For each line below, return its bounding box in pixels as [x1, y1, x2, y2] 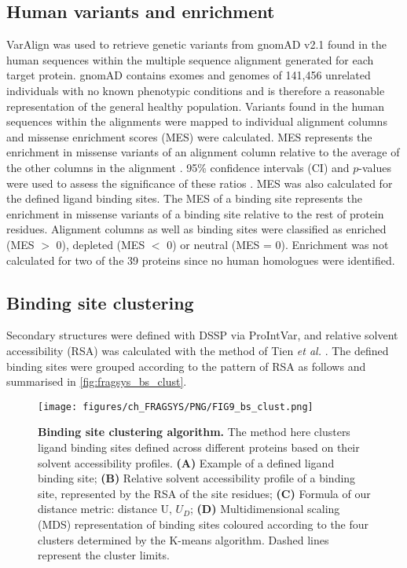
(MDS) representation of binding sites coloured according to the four [38, 515, 369, 532]
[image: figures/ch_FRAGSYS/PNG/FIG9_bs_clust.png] [38, 401, 313, 412]
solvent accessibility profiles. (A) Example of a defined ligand [38, 454, 335, 471]
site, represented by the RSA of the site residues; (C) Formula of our [38, 485, 371, 501]
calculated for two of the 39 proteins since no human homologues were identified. [6, 251, 395, 268]
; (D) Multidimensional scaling [190, 500, 340, 517]
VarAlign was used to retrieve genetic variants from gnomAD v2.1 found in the [6, 36, 387, 53]
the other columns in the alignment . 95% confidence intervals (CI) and [6, 159, 350, 175]
